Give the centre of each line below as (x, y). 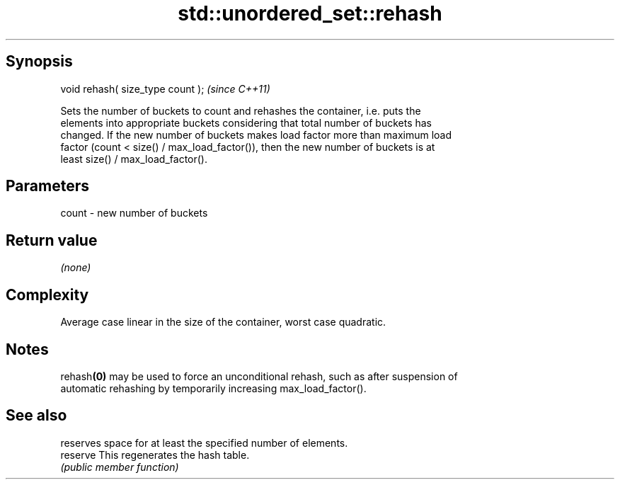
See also (36, 416)
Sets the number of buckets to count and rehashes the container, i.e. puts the (241, 110)
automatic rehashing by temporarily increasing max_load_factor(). (213, 388)
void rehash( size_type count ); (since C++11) (165, 89)
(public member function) (120, 467)
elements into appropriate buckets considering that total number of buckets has (246, 122)
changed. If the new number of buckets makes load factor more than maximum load (256, 135)
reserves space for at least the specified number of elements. (204, 443)
